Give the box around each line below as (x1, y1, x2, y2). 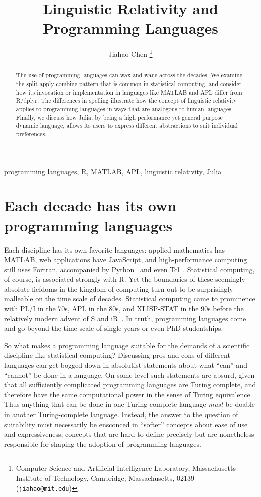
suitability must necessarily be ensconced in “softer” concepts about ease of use (4, 419, 248, 429)
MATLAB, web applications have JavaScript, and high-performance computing (4, 254, 247, 265)
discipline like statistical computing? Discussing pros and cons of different (4, 350, 230, 360)
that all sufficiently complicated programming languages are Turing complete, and (4, 379, 256, 390)
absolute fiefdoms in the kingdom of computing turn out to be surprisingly (4, 283, 233, 294)
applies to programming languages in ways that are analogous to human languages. (16, 104, 233, 113)
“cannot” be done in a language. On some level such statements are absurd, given (4, 369, 255, 380)
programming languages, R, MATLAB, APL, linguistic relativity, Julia (4, 165, 222, 176)
